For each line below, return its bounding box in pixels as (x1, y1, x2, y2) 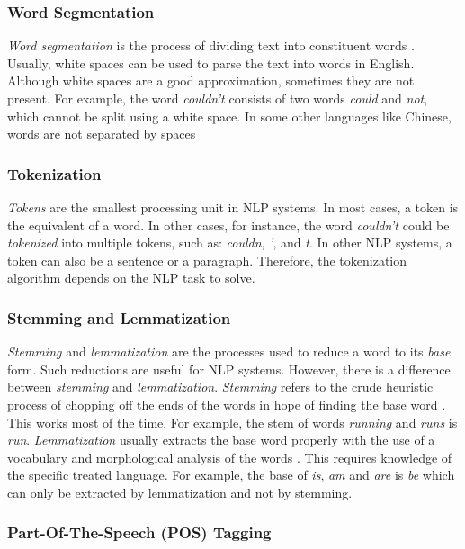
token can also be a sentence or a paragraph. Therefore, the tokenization (7, 250, 407, 269)
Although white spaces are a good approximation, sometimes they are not (7, 71, 415, 90)
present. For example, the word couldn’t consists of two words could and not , (7, 89, 428, 107)
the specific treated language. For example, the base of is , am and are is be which (7, 465, 455, 484)
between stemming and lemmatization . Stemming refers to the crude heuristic (7, 377, 434, 396)
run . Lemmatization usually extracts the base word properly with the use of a (7, 430, 435, 449)
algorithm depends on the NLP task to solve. (7, 268, 255, 287)
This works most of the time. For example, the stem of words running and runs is (7, 412, 458, 431)
